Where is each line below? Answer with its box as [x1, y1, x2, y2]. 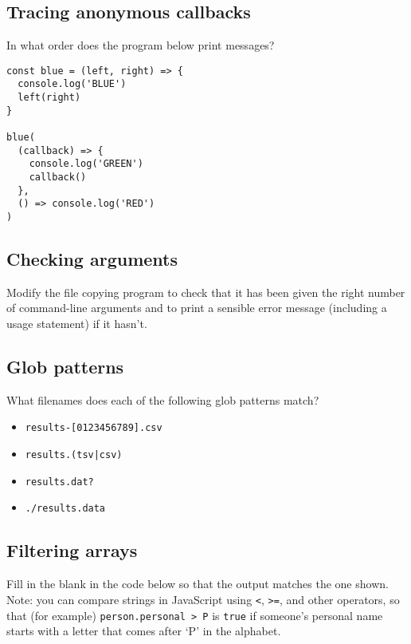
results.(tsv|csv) [25, 449, 123, 461]
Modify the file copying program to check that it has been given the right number [6, 283, 405, 300]
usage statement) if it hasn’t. [6, 315, 147, 332]
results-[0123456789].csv [25, 422, 162, 434]
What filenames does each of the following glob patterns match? [6, 391, 319, 408]
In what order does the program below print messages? [6, 37, 275, 53]
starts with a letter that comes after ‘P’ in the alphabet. [6, 622, 281, 639]
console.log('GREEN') [29, 158, 143, 170]
